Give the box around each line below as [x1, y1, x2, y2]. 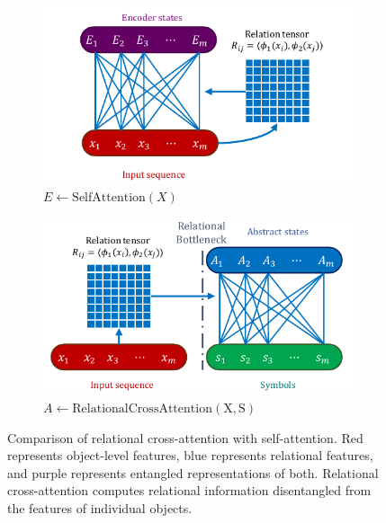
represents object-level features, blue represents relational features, [7, 446, 373, 465]
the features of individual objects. [7, 498, 193, 517]
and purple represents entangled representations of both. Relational [7, 463, 379, 482]
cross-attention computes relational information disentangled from [7, 481, 372, 500]
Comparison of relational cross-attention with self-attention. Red [7, 428, 364, 447]
